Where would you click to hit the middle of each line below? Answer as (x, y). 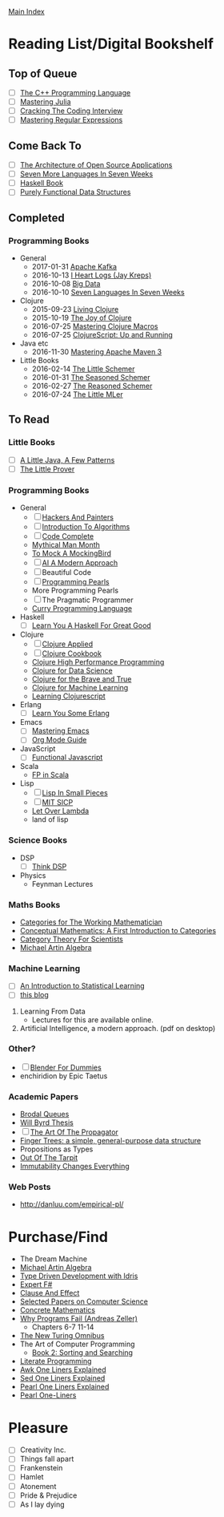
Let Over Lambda (60, 811)
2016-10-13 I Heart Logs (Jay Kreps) (92, 275)
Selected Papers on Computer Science (84, 1301)
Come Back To (45, 146)
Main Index (27, 12)
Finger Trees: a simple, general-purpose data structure (110, 1141)
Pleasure (38, 1428)
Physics (33, 875)
